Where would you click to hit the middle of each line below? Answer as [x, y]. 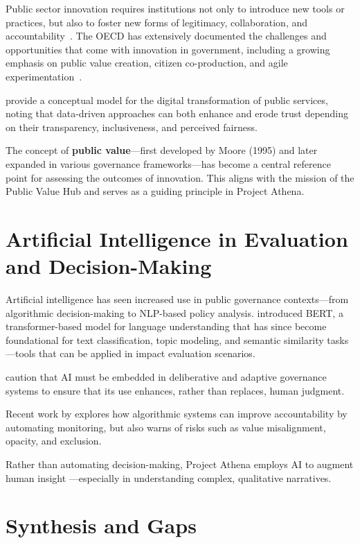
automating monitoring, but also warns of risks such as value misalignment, [166, 427]
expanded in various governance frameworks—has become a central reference [168, 163]
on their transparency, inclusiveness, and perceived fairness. [132, 127]
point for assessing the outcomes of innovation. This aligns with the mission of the [180, 177]
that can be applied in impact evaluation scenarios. [147, 353]
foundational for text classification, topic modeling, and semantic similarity [165, 339]
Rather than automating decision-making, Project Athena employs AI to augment [180, 464]
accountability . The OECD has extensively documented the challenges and [166, 36]
